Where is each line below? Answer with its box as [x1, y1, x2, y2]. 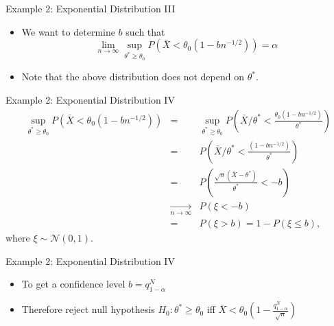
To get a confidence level [21, 277, 126, 291]
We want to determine [21, 24, 115, 38]
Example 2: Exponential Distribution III [5, 1, 176, 15]
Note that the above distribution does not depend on [21, 69, 244, 84]
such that [126, 24, 165, 38]
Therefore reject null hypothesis [21, 302, 155, 316]
